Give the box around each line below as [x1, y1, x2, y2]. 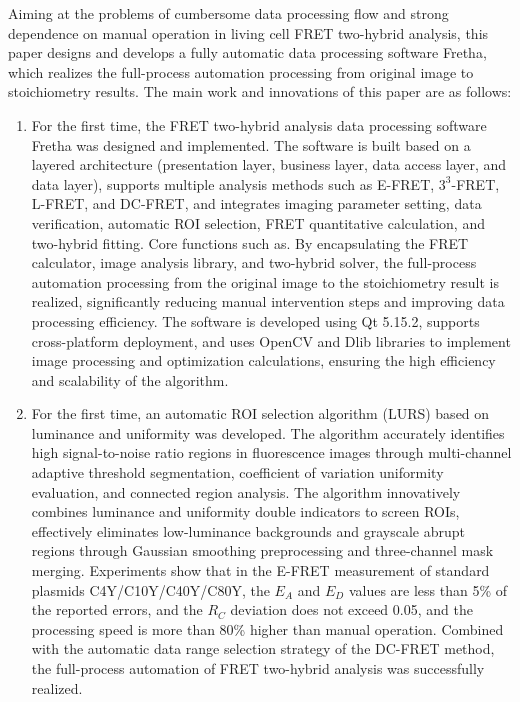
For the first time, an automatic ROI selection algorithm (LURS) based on [31, 403, 490, 424]
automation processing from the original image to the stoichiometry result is [31, 271, 500, 292]
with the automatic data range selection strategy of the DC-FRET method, [31, 638, 495, 659]
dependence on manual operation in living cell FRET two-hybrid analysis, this [8, 22, 489, 43]
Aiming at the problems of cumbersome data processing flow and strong [8, 3, 449, 23]
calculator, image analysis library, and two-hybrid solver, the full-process [31, 252, 477, 273]
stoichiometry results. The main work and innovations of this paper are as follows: [8, 81, 512, 102]
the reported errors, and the [31, 599, 203, 620]
